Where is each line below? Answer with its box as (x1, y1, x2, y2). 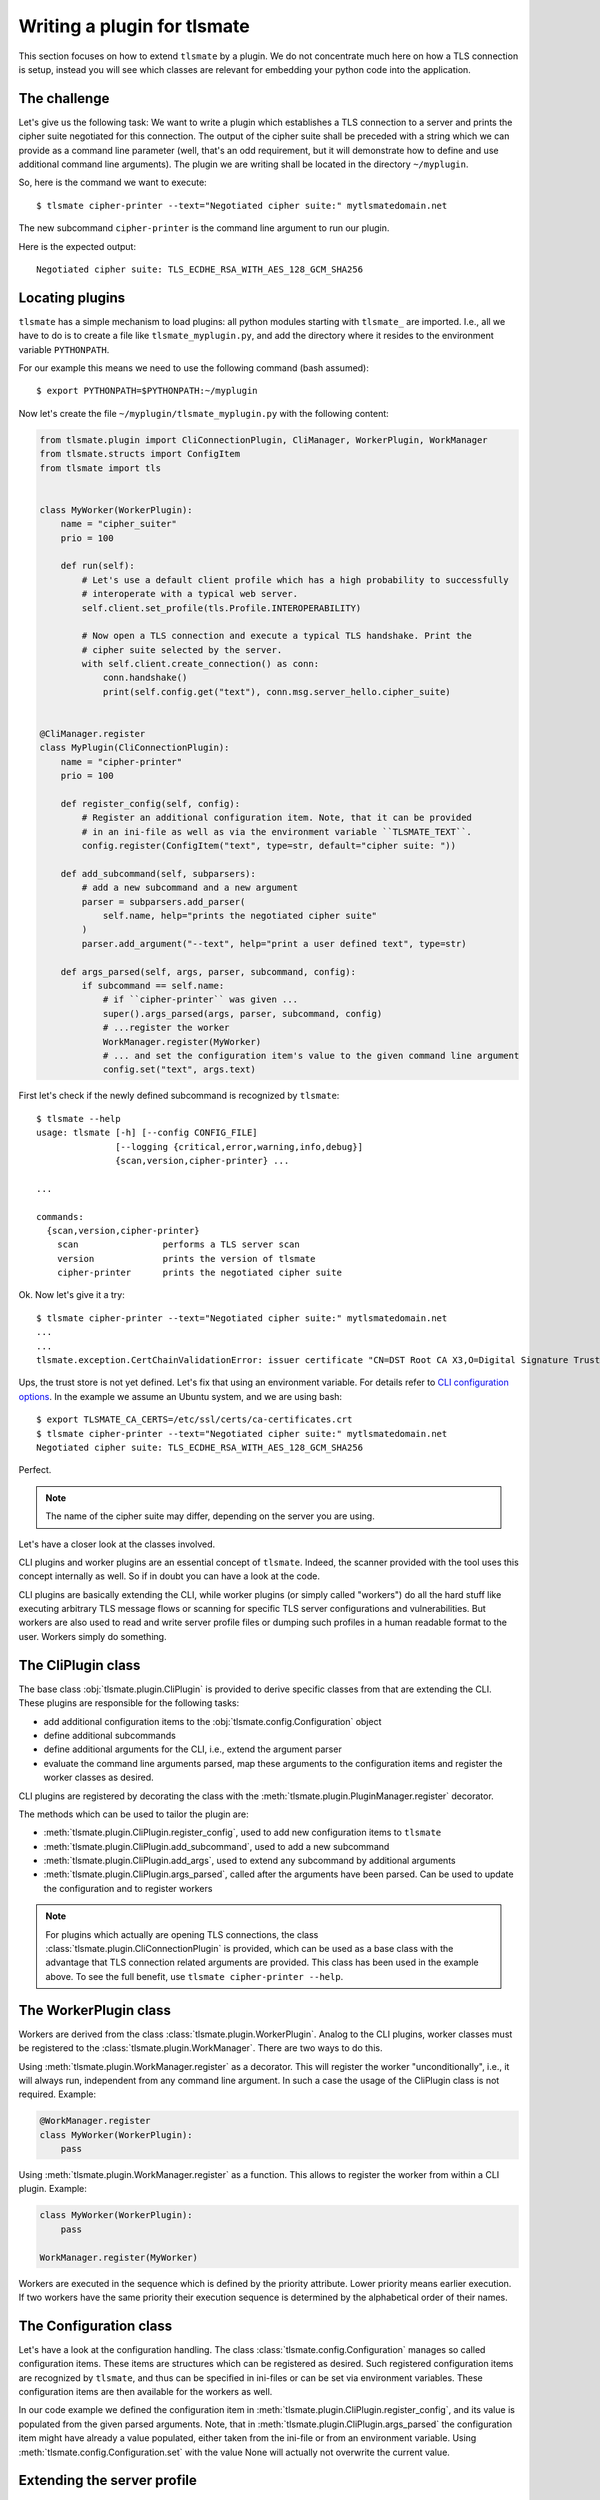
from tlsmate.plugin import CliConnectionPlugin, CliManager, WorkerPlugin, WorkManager (39, 434, 489, 445)
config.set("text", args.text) (102, 1064, 257, 1075)
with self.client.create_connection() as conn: (81, 658, 320, 670)
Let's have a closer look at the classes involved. (18, 1538, 216, 1550)
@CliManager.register (39, 728, 146, 740)
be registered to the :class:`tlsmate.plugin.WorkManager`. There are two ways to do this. (18, 2042, 383, 2054)
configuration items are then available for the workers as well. (18, 2386, 273, 2398)
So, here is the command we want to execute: (18, 176, 207, 189)
